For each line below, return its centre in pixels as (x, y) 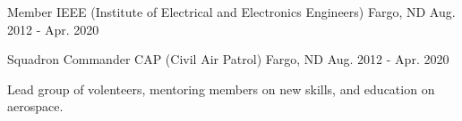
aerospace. (35, 106)
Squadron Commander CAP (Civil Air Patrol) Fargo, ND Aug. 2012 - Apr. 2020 (228, 59)
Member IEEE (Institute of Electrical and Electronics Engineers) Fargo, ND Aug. (231, 12)
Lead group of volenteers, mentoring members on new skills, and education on (221, 89)
